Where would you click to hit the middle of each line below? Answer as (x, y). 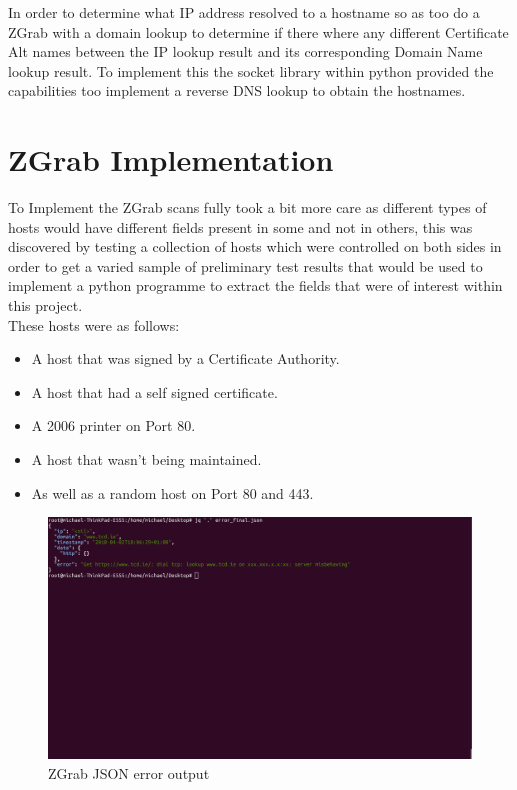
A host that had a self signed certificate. (154, 391)
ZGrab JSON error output (129, 773)
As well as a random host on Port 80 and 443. (172, 492)
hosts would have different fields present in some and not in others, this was (240, 226)
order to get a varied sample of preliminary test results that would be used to (245, 265)
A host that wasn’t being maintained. (146, 459)
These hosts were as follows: (94, 324)
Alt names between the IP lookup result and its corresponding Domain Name (245, 51)
